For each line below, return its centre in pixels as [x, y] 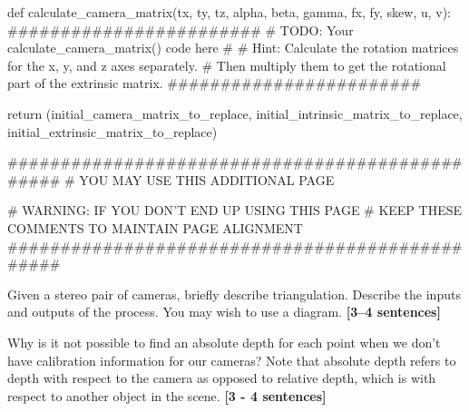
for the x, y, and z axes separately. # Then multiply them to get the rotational [227, 65]
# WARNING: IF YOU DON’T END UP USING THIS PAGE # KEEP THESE [235, 210]
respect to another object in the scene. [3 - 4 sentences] [167, 395]
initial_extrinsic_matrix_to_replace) [112, 131]
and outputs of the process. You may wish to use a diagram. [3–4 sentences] [224, 312]
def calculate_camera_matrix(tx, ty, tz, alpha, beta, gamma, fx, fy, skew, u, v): [230, 12]
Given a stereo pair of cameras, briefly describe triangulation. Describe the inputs [234, 294]
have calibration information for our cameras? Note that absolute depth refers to [232, 360]
